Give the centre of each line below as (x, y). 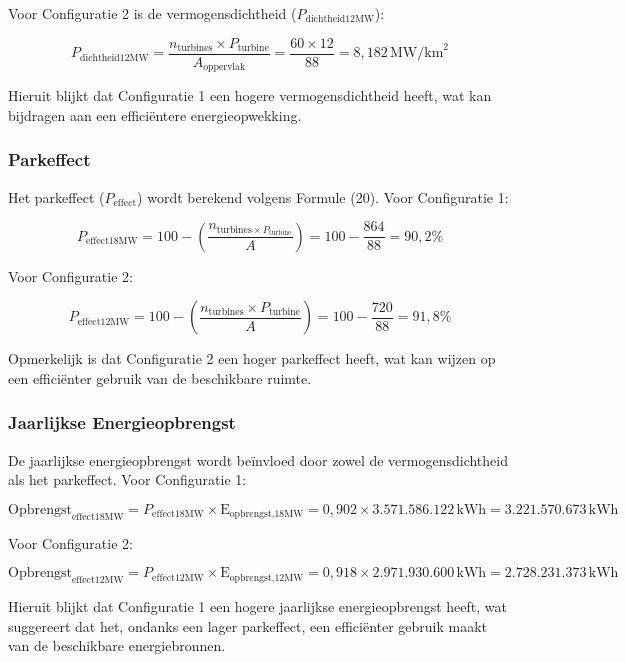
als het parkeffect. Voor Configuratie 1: (127, 479)
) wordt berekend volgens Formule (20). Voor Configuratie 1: (323, 196)
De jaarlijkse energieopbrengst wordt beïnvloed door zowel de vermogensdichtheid (258, 459)
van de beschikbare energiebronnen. (117, 645)
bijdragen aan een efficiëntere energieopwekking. (155, 114)
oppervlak (224, 67)
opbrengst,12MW (266, 577)
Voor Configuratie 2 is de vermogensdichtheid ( (152, 13)
